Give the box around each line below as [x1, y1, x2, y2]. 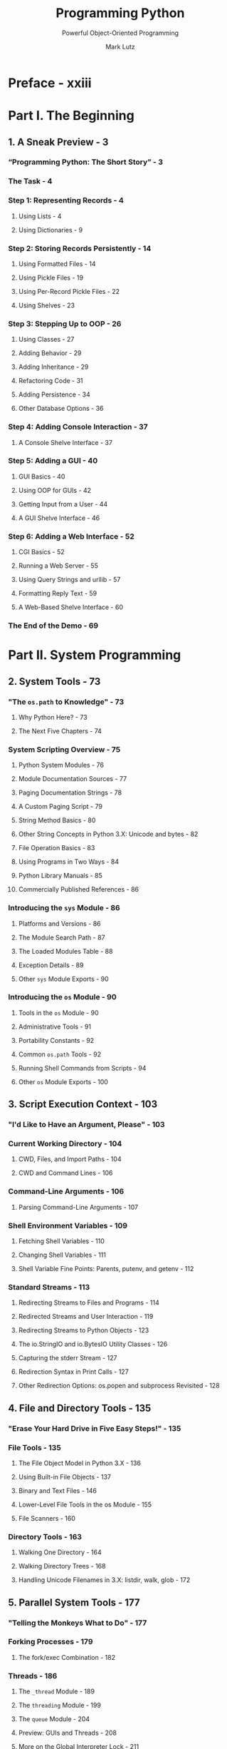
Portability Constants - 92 [18, 1036, 95, 1044]
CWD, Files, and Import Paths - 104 [18, 1155, 122, 1163]
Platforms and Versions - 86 [18, 919, 101, 928]
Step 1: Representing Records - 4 [8, 195, 124, 205]
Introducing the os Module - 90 [8, 992, 117, 1002]
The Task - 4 [8, 176, 53, 186]
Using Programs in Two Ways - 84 [18, 857, 120, 866]
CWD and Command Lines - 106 [18, 1168, 113, 1178]
